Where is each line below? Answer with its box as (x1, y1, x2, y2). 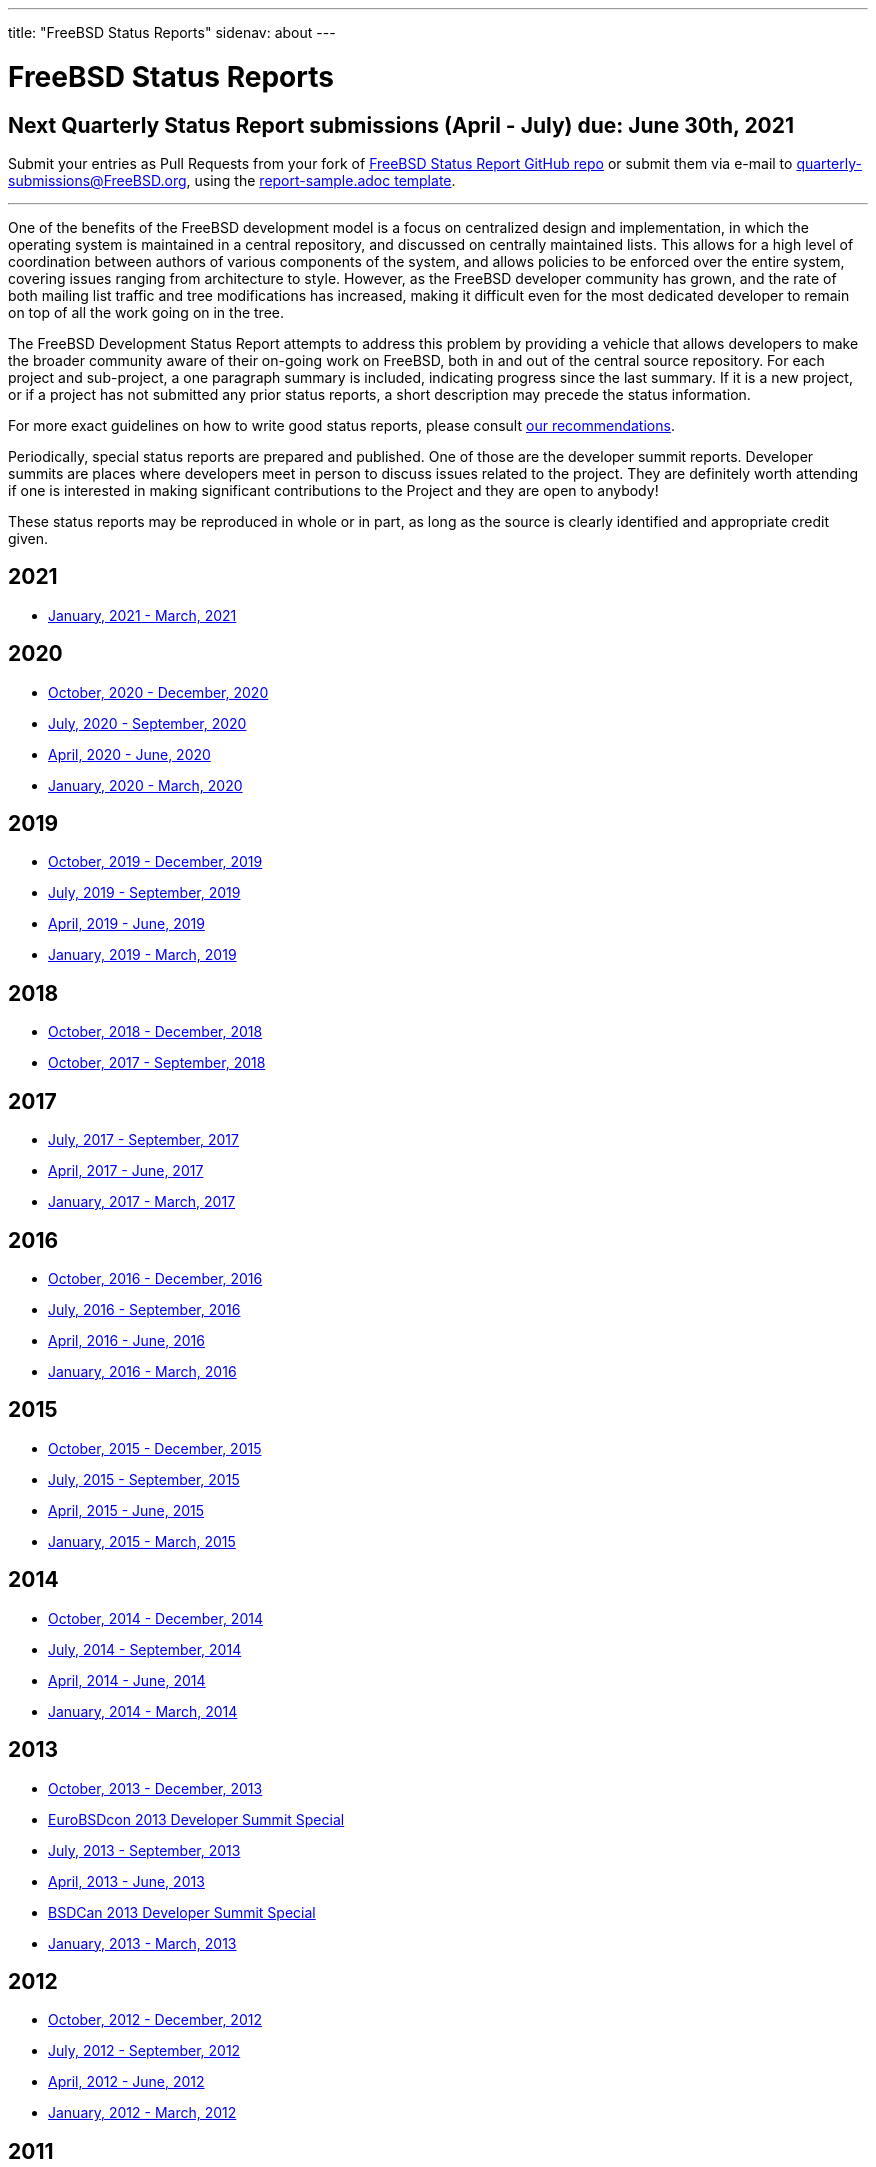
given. (8, 529, 49, 547)
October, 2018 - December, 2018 (48, 1023, 263, 1041)
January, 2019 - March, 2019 (48, 946, 237, 964)
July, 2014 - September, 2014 (48, 1640, 242, 1658)
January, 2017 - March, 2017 (48, 1193, 236, 1211)
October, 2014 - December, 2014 (48, 1609, 263, 1627)
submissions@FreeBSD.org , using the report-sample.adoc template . (8, 171, 456, 189)
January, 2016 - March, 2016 (48, 1362, 237, 1380)
